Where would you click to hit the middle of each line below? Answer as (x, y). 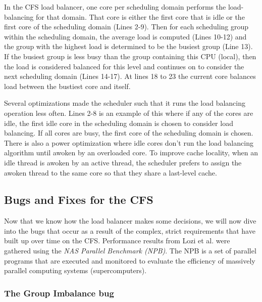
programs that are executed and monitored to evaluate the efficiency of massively (130, 260)
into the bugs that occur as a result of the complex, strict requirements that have (130, 230)
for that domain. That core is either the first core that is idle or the (140, 16)
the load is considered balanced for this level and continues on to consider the (124, 66)
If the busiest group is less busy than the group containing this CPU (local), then (130, 56)
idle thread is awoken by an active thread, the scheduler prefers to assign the (123, 162)
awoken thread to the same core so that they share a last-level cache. (111, 172)
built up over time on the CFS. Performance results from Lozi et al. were (117, 241)
